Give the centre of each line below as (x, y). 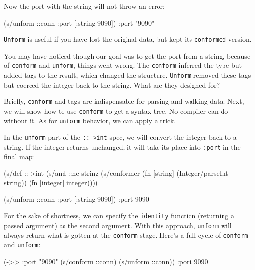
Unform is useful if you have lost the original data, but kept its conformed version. (128, 39)
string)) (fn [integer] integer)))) (51, 182)
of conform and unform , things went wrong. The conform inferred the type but (123, 65)
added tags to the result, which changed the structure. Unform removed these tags (127, 75)
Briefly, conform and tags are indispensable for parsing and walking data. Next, (124, 101)
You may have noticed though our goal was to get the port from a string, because (127, 55)
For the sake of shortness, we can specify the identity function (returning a (119, 215)
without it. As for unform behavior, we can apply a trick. (90, 120)
